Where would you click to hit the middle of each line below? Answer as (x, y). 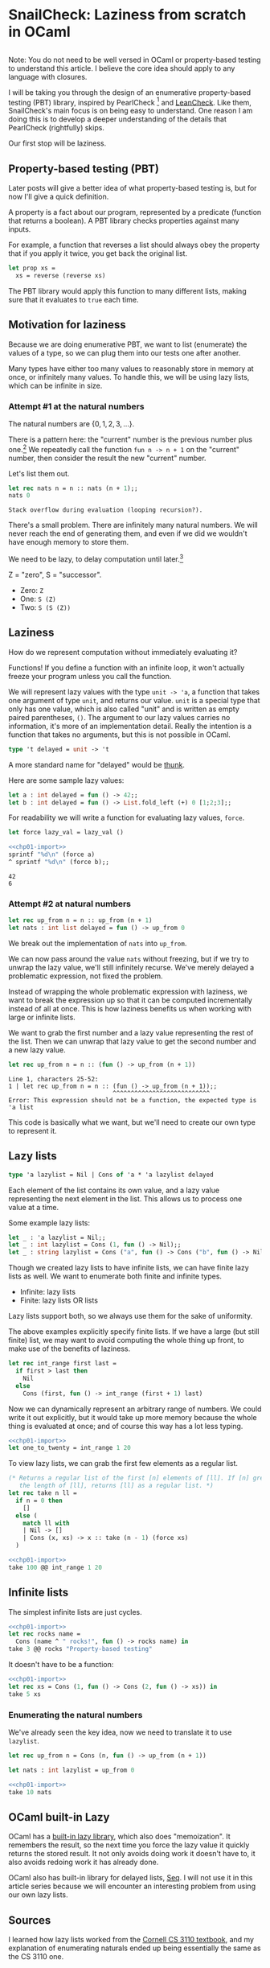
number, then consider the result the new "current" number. (107, 458)
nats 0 (19, 496)
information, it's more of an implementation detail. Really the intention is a (130, 726)
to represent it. (33, 1130)
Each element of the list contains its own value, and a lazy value (114, 1190)
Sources (30, 1920)
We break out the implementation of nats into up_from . (98, 943)
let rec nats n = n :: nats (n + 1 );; (73, 488)
